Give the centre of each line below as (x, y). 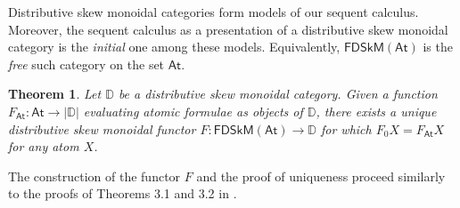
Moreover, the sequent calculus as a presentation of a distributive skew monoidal (228, 29)
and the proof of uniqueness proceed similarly (321, 176)
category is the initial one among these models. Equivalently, (174, 47)
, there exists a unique (376, 111)
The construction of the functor (94, 176)
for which (346, 128)
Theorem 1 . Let (55, 94)
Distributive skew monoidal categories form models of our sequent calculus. (214, 12)
